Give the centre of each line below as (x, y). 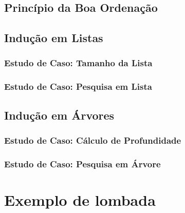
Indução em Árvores (59, 115)
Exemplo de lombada (80, 199)
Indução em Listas (54, 38)
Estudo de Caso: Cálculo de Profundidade (93, 140)
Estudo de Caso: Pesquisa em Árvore (82, 163)
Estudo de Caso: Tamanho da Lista (78, 63)
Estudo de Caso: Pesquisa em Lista (78, 86)
